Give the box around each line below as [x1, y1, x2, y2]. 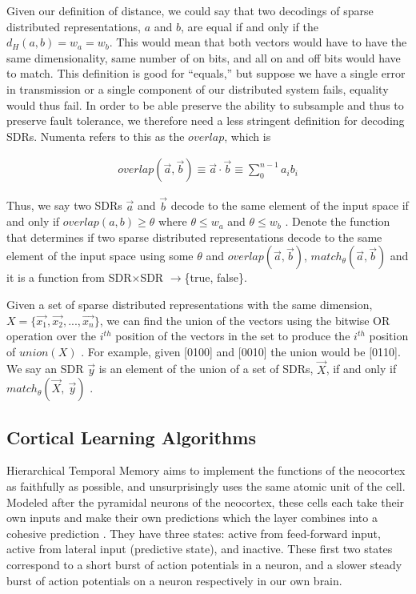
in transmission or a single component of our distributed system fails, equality [6, 80, 389, 97]
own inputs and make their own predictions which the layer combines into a [6, 509, 378, 526]
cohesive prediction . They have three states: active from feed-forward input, [6, 524, 381, 541]
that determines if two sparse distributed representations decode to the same [6, 228, 382, 245]
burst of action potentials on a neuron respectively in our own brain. [6, 572, 342, 588]
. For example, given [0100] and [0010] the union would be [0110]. [81, 343, 401, 359]
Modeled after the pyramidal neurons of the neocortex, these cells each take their [6, 493, 405, 510]
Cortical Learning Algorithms [6, 424, 256, 449]
